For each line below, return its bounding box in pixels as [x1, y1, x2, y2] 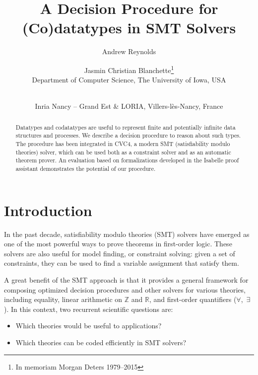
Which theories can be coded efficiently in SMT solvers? [15, 337, 187, 347]
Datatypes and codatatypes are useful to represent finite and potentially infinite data [15, 123, 236, 131]
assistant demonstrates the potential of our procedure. [15, 164, 156, 173]
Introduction [4, 200, 92, 220]
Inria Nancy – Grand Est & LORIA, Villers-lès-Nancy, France [35, 101, 223, 111]
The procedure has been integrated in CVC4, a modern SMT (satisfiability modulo [15, 140, 230, 148]
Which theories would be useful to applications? [15, 320, 162, 331]
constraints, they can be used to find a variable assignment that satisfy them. [4, 258, 239, 268]
